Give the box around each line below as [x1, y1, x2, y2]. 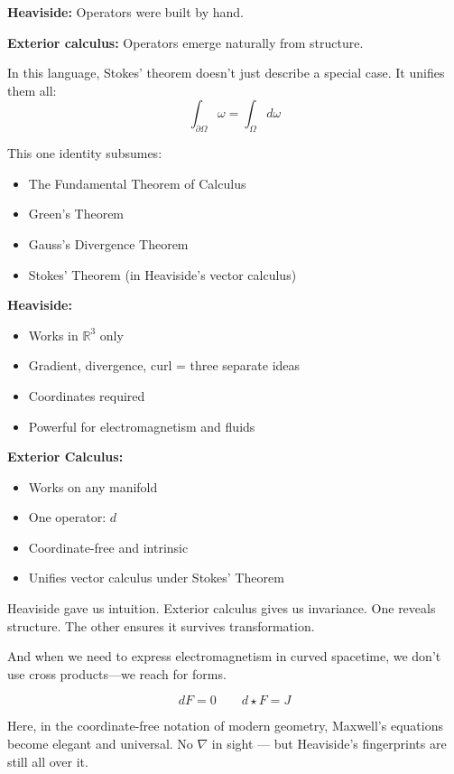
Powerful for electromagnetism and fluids [28, 416, 255, 435]
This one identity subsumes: [7, 144, 162, 163]
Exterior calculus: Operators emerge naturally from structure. [7, 33, 364, 51]
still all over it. [7, 751, 88, 770]
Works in [28, 325, 79, 344]
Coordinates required [28, 386, 145, 405]
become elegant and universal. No [7, 734, 193, 753]
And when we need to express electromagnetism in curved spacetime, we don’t [7, 647, 441, 666]
